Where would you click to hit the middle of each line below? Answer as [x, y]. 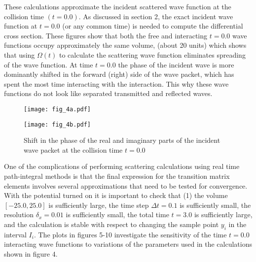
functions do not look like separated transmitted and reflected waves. [108, 93]
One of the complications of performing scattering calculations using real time [122, 166]
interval [15, 234]
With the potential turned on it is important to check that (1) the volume [116, 195]
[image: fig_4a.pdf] [57, 109]
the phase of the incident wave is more [176, 64]
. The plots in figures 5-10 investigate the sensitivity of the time [130, 234]
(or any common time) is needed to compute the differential [153, 26]
